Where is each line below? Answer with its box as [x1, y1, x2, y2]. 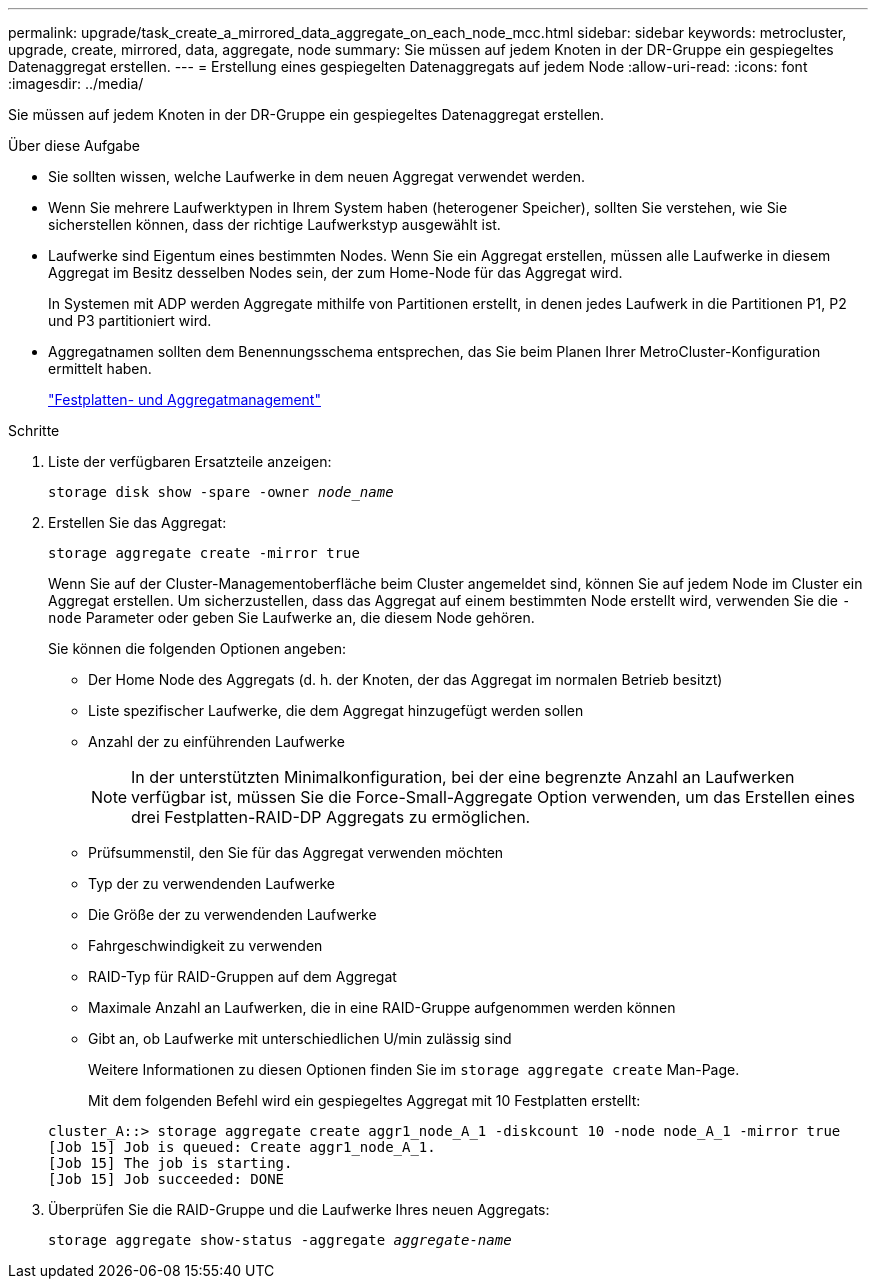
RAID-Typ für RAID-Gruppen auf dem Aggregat [88, 968, 397, 985]
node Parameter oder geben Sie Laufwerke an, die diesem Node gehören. [48, 609, 535, 626]
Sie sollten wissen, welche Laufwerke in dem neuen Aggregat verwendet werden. [48, 168, 586, 185]
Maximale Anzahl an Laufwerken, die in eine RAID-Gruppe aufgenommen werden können [88, 999, 676, 1016]
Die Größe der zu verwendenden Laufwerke [88, 906, 377, 923]
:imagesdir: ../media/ [8, 75, 144, 92]
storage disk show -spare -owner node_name [48, 484, 394, 500]
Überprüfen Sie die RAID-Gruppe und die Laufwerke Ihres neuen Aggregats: [48, 1201, 550, 1218]
